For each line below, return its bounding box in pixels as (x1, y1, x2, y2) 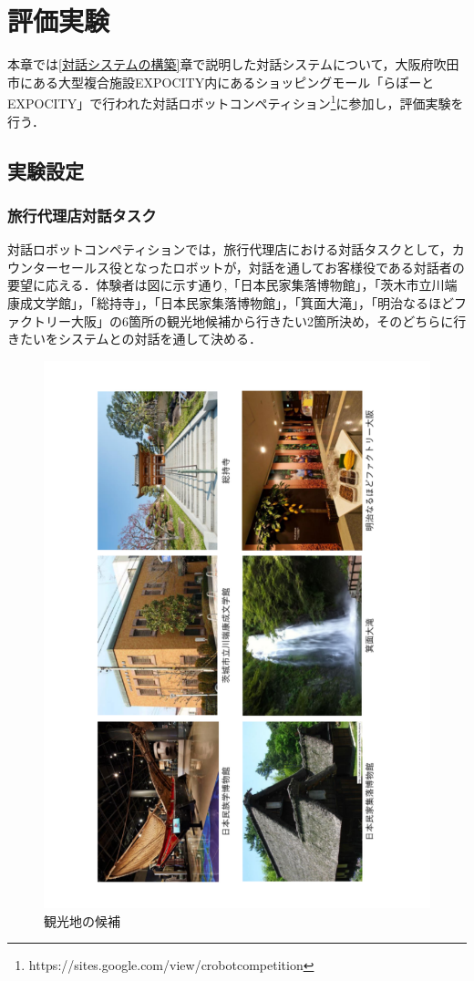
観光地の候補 (44, 911, 120, 930)
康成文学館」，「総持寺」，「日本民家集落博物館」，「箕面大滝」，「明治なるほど (7, 293, 454, 312)
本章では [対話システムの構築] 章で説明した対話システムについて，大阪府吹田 (7, 55, 459, 74)
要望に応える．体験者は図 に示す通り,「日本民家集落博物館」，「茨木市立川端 (7, 275, 458, 294)
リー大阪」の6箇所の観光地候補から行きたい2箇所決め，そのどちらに (45, 311, 454, 330)
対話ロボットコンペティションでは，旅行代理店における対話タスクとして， (7, 240, 452, 259)
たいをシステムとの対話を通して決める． (19, 329, 263, 348)
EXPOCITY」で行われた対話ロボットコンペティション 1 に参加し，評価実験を (7, 91, 464, 112)
